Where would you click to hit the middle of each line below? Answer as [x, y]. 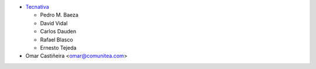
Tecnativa [37, 7]
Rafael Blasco [56, 39]
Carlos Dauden [58, 32]
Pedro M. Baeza [59, 15]
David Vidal [54, 23]
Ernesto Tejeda [58, 47]
